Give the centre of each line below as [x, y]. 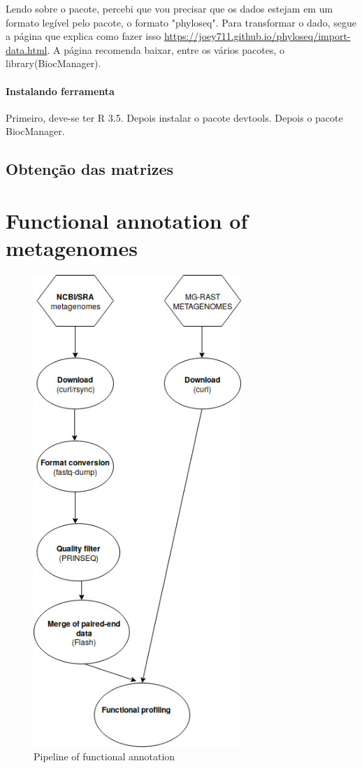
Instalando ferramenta [60, 91]
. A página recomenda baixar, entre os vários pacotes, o [166, 49]
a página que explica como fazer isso [84, 36]
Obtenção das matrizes [89, 169]
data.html [27, 49]
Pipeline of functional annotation [104, 756]
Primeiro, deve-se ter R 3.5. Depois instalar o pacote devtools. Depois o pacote [174, 117]
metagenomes [72, 248]
